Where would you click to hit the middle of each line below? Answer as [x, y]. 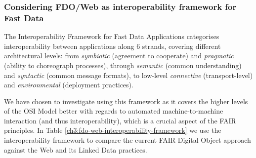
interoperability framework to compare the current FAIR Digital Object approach [128, 140]
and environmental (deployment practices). [69, 85]
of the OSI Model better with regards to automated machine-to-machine [114, 111]
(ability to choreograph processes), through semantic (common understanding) [123, 65]
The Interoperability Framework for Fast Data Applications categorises [112, 36]
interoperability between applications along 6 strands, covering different [112, 46]
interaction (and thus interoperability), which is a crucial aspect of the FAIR [120, 120]
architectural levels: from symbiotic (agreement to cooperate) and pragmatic [119, 56]
